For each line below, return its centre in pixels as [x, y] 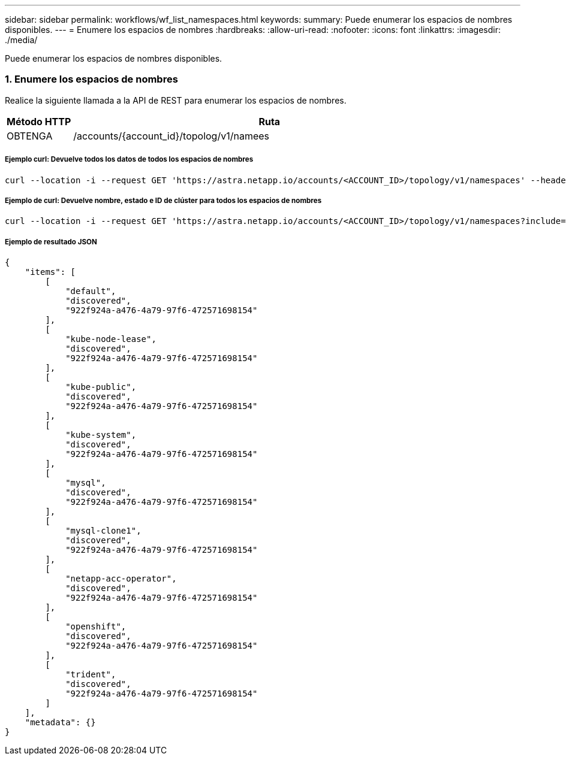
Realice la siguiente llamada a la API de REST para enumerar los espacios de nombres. [176, 100]
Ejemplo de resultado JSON [51, 242]
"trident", [91, 675]
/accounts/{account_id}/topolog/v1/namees [171, 136]
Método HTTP [39, 121]
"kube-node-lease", [111, 339]
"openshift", [96, 627]
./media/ [21, 40]
